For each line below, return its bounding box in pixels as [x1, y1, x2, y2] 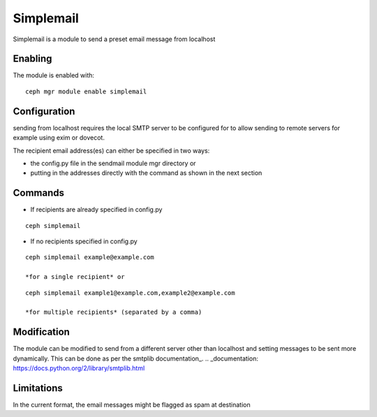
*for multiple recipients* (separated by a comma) [25, 308, 202, 317]
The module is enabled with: [13, 71, 94, 79]
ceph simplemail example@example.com [25, 253, 155, 261]
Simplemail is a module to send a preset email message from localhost [13, 35, 216, 43]
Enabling [13, 53, 52, 65]
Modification [13, 326, 70, 338]
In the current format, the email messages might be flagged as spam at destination [13, 400, 251, 409]
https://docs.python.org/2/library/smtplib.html [13, 364, 145, 372]
